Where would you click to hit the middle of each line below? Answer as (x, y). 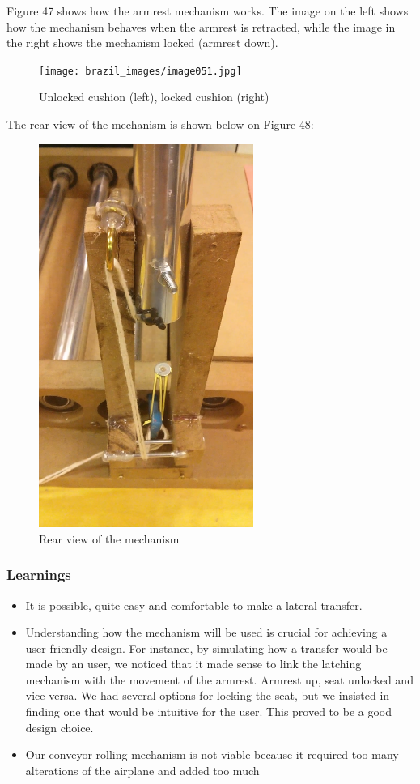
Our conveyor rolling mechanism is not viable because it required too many (212, 754)
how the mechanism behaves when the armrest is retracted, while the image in (201, 26)
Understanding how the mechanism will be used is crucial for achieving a (206, 632)
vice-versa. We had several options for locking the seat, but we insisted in (208, 695)
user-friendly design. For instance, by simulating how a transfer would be (206, 648)
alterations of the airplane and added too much (142, 770)
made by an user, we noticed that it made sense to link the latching (193, 664)
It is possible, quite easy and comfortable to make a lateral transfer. (194, 605)
